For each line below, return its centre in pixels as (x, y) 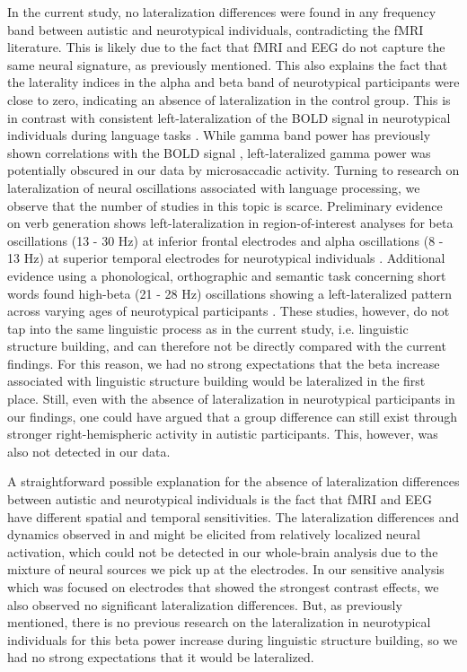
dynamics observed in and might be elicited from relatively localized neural (214, 534)
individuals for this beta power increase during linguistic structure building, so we (233, 639)
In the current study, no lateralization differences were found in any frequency (222, 12)
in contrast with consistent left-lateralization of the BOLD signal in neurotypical (229, 117)
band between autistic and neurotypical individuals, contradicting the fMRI (216, 29)
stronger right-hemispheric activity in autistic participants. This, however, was (223, 434)
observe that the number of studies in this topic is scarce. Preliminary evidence (225, 205)
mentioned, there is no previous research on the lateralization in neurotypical (219, 622)
